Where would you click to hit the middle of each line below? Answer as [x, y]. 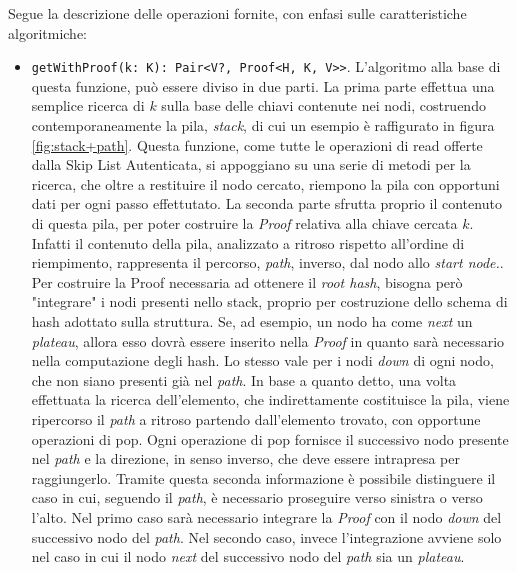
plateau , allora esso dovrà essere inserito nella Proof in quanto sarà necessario [268, 340]
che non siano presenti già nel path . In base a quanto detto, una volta [244, 379]
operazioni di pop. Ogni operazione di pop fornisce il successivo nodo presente [270, 438]
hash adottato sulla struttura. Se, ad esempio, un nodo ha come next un [252, 320]
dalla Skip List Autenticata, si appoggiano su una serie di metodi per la [251, 164]
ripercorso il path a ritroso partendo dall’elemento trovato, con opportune [256, 418]
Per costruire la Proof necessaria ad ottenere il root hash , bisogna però [247, 281]
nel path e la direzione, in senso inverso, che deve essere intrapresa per [245, 458]
